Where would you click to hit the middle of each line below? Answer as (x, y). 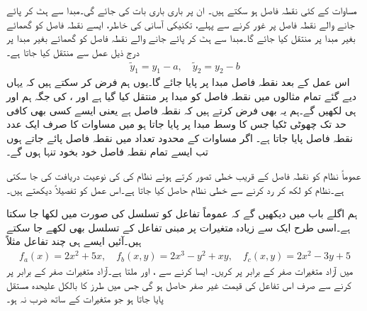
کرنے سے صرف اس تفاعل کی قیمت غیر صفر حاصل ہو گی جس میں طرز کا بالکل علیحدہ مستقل (179, 284)
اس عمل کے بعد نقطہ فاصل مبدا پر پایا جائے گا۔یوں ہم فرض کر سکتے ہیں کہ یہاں (178, 82)
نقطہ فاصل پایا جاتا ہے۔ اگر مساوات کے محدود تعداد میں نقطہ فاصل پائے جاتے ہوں (180, 137)
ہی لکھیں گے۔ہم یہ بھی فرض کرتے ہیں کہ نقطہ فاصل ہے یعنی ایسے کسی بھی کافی (181, 110)
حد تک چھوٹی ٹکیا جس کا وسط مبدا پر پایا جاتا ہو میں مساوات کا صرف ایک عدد (176, 124)
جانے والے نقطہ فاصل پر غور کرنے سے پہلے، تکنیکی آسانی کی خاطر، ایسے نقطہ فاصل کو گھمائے (181, 24)
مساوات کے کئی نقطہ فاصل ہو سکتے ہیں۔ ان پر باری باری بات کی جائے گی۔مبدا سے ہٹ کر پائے (182, 10)
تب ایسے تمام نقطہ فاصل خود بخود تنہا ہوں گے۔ (107, 152)
